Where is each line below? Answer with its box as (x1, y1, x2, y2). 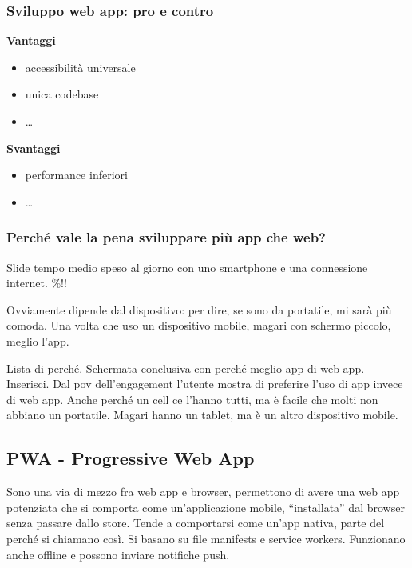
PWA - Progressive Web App (6, 446, 255, 470)
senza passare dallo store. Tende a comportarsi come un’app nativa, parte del (6, 514, 385, 531)
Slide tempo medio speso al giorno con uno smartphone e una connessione (6, 258, 368, 275)
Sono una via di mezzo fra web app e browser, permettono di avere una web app (6, 483, 400, 500)
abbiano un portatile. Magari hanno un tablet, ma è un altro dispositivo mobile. (6, 406, 398, 423)
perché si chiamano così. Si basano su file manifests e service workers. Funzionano (6, 530, 406, 546)
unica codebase (25, 86, 99, 102)
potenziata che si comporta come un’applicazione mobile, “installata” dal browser (6, 498, 405, 515)
